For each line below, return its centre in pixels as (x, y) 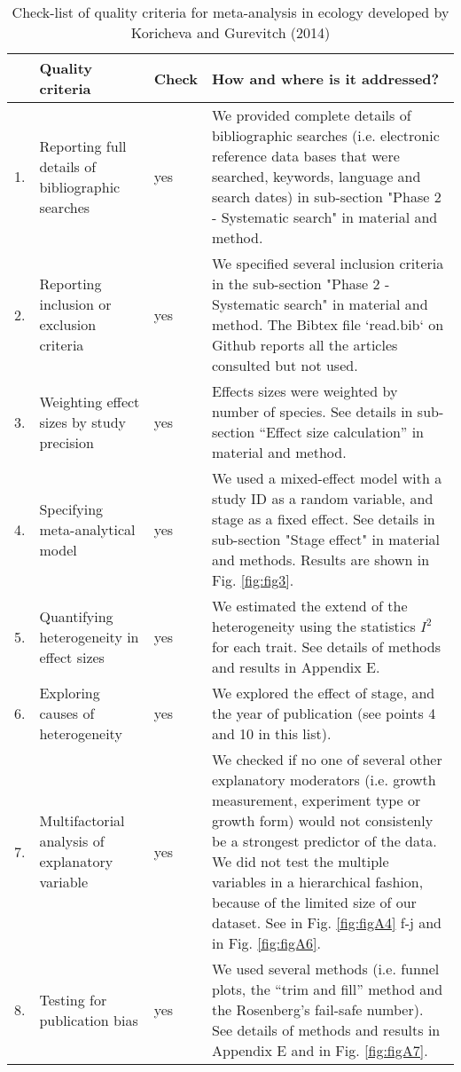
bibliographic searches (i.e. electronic (325, 135)
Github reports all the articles (305, 345)
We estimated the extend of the (309, 606)
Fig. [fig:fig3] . (253, 580)
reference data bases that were (305, 156)
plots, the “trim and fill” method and (327, 989)
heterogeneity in (89, 636)
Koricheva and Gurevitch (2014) (230, 32)
